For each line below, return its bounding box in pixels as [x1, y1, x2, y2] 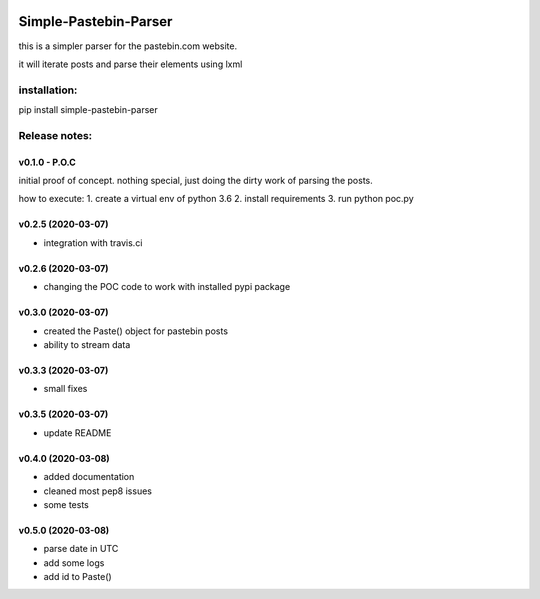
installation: [18, 83, 78, 97]
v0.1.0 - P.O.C [18, 156, 77, 168]
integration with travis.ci [43, 236, 143, 249]
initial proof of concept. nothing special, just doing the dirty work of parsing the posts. [18, 175, 374, 186]
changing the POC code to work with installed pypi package [43, 281, 291, 293]
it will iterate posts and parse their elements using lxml [18, 58, 243, 70]
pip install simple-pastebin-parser [18, 104, 159, 116]
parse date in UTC [43, 543, 119, 555]
